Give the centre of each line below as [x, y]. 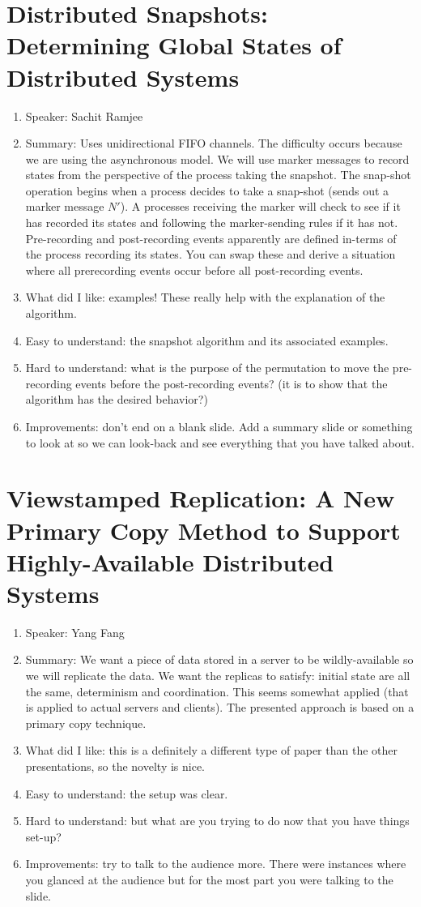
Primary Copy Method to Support [204, 530]
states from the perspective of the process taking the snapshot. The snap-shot [218, 175]
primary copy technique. [86, 723]
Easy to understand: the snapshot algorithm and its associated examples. [207, 340]
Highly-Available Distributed [170, 561]
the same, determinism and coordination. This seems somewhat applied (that [217, 691]
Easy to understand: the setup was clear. [127, 793]
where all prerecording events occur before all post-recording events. [194, 270]
